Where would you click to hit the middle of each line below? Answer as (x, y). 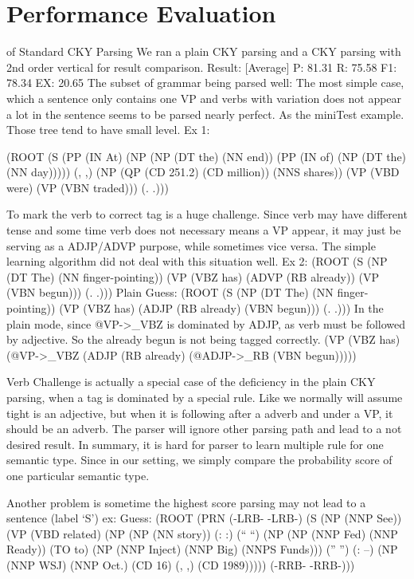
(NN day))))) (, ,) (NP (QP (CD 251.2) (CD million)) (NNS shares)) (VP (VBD (203, 172)
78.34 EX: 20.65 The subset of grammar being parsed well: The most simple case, (205, 83)
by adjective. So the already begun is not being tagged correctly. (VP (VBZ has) (203, 339)
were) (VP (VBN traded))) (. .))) (88, 187)
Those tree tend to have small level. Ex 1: (108, 130)
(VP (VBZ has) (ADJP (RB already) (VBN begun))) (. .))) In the (221, 308)
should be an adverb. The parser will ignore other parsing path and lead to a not (204, 429)
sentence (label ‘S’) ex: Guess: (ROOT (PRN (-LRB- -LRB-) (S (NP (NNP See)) (204, 518)
